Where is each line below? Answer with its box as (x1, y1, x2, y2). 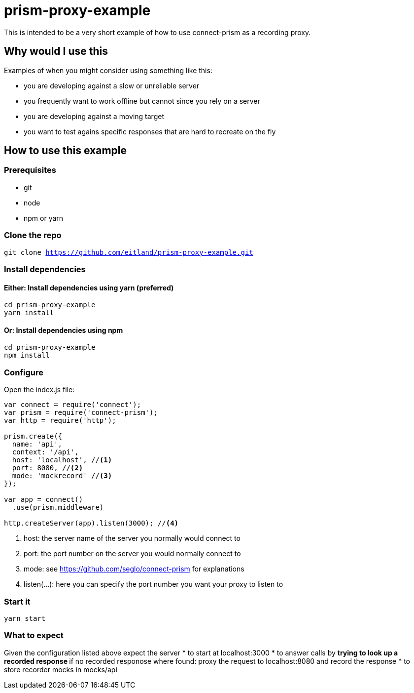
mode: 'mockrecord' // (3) (12, 472, 112, 480)
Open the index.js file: (4, 385, 75, 394)
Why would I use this (4, 45, 108, 58)
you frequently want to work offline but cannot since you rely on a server (24, 96, 260, 105)
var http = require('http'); (4, 416, 116, 425)
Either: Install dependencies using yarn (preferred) (4, 283, 174, 292)
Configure (4, 367, 43, 377)
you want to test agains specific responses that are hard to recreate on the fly (24, 127, 276, 136)
